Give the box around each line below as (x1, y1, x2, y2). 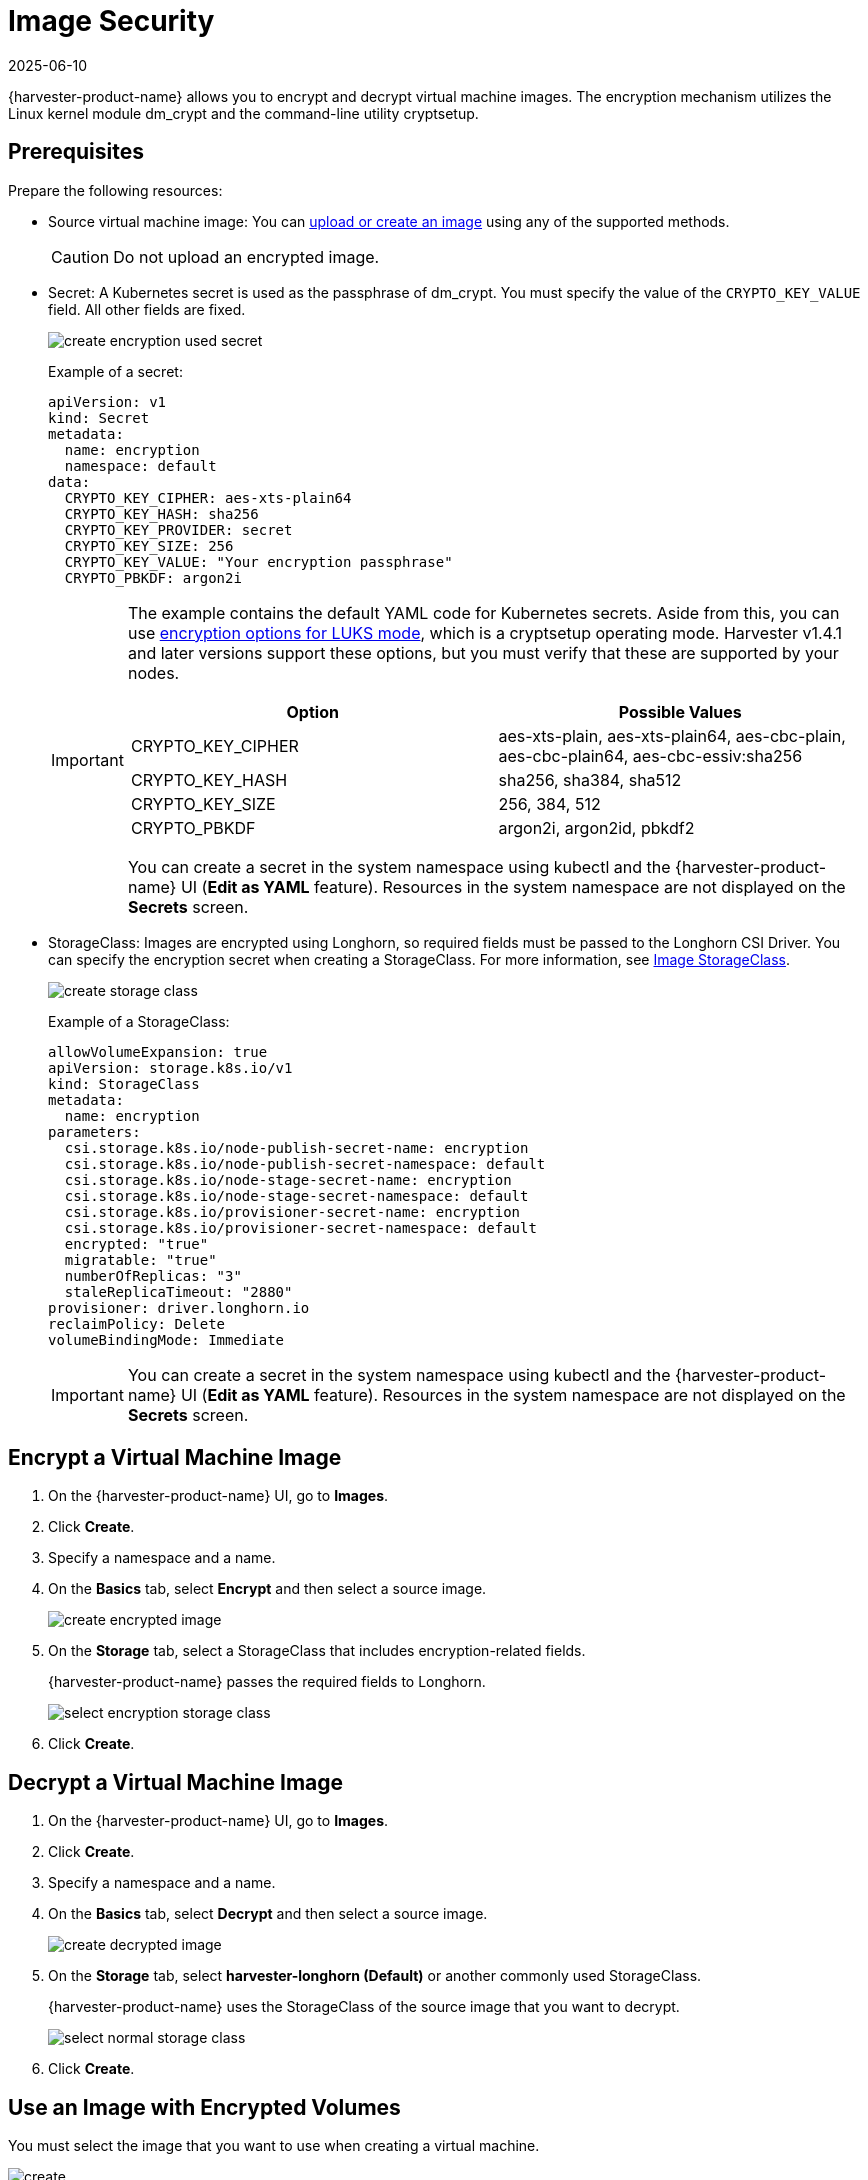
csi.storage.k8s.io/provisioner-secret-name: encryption (64, 1203, 521, 1220)
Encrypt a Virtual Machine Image (8, 1445, 342, 1471)
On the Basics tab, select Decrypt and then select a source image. (48, 1905, 488, 1923)
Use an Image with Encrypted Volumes (8, 2094, 401, 2120)
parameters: (48, 1123, 141, 1140)
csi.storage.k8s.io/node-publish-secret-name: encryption (64, 1139, 529, 1156)
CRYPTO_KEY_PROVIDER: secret (64, 521, 293, 538)
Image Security (8, 4, 215, 38)
